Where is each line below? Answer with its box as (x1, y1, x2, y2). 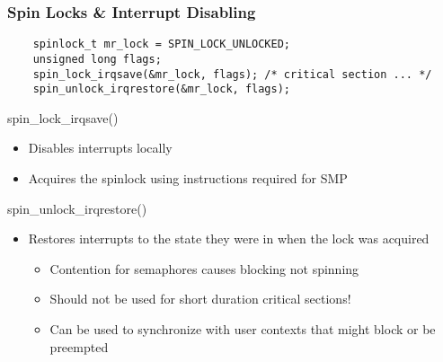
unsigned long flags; (32, 52, 162, 66)
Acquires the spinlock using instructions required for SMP (28, 169, 348, 188)
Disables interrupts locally (28, 138, 173, 157)
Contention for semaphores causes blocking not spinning (49, 259, 359, 278)
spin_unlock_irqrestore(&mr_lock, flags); (32, 83, 290, 96)
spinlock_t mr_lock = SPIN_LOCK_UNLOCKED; (32, 38, 290, 51)
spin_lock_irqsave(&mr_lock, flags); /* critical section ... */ (32, 67, 432, 81)
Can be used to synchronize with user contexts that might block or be (49, 320, 436, 338)
